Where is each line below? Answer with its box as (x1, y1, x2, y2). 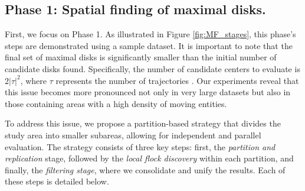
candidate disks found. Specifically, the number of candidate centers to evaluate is (5, 62, 300, 75)
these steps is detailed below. (5, 175, 109, 187)
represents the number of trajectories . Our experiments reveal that (55, 74, 299, 86)
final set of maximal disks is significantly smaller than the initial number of (5, 51, 277, 63)
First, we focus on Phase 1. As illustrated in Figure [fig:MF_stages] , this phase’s (5, 28, 296, 40)
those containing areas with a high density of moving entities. (5, 97, 227, 109)
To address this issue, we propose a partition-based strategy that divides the (5, 117, 281, 130)
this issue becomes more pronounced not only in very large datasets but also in (5, 86, 291, 98)
